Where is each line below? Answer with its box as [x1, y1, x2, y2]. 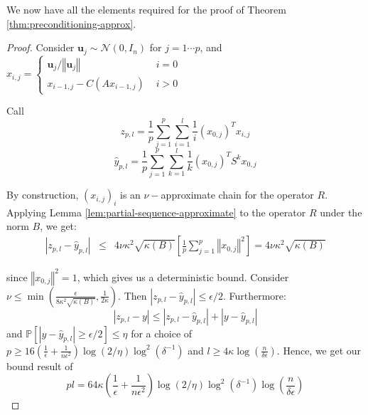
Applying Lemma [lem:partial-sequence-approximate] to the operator [6, 204, 306, 219]
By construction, [6, 187, 79, 202]
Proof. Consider [6, 40, 75, 55]
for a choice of [131, 325, 193, 340]
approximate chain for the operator [161, 187, 314, 202]
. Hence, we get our [276, 342, 362, 357]
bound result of [6, 358, 73, 373]
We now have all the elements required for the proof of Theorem [6, 2, 286, 16]
